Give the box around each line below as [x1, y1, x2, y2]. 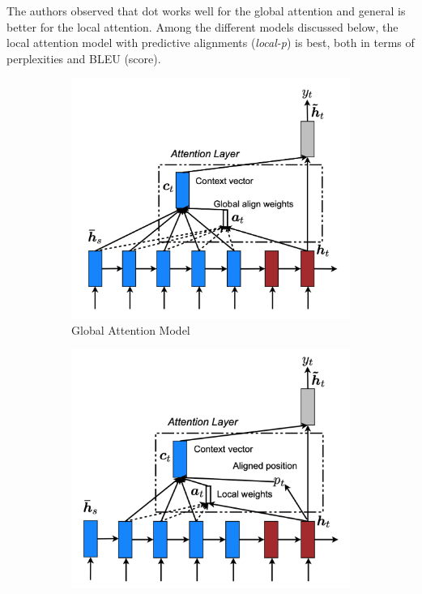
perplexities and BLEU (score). [6, 49, 161, 66]
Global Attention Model [71, 321, 190, 338]
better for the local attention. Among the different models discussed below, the [6, 18, 399, 35]
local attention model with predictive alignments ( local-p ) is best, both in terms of [6, 34, 415, 51]
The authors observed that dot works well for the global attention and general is [6, 2, 406, 19]
